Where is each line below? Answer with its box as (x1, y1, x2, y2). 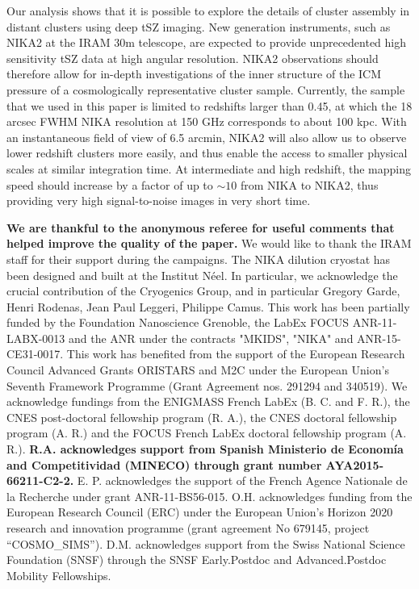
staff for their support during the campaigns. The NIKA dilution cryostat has (6, 250, 391, 267)
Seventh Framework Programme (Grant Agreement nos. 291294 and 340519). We (6, 377, 408, 394)
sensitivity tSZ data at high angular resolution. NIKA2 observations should (6, 49, 379, 66)
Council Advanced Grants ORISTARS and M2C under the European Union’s (6, 361, 389, 378)
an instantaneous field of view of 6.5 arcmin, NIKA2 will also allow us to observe (6, 128, 407, 145)
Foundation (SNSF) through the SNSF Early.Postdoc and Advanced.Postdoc (6, 551, 387, 568)
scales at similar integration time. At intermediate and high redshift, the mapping (6, 160, 411, 177)
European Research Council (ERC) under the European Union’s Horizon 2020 (6, 503, 393, 520)
